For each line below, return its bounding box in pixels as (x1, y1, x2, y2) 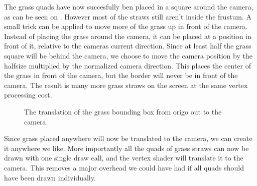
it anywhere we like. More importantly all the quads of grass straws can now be (4, 142, 249, 153)
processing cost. (4, 89, 52, 100)
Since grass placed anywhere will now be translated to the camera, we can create (4, 133, 252, 143)
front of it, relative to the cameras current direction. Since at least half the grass (4, 40, 251, 51)
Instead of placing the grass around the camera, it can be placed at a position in (4, 30, 251, 41)
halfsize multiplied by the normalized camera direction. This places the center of (4, 60, 251, 70)
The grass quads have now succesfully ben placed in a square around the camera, (4, 1, 253, 11)
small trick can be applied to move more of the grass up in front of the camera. (4, 21, 247, 31)
